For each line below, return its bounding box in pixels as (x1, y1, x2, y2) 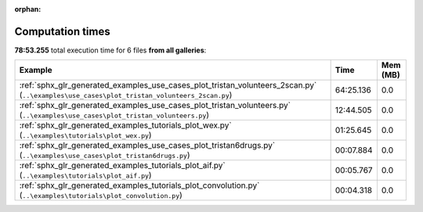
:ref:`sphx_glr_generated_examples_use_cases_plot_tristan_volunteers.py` (19, 100, 291, 111)
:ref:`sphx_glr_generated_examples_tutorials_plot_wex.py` (19, 120, 232, 131)
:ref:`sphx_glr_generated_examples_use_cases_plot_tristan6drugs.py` (19, 140, 276, 151)
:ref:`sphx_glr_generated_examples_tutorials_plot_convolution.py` (19, 180, 260, 191)
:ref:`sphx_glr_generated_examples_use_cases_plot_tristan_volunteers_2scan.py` (19, 80, 317, 91)
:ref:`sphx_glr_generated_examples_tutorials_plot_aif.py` (19, 160, 226, 171)
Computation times (14, 24, 110, 38)
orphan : (14, 5, 42, 13)
